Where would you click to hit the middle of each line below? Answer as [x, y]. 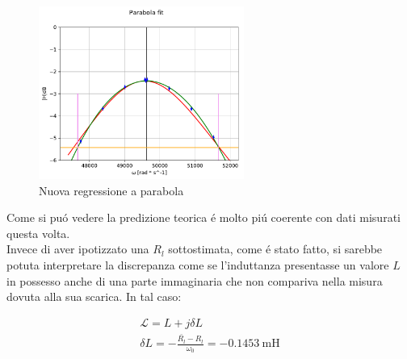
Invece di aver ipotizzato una [78, 249]
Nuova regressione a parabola [111, 190]
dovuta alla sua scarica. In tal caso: [94, 296]
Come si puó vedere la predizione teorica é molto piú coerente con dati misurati [203, 217]
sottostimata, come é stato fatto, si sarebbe [275, 249]
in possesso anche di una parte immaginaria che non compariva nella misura [195, 280]
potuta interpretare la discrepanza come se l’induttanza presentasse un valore [198, 264]
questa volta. [38, 233]
